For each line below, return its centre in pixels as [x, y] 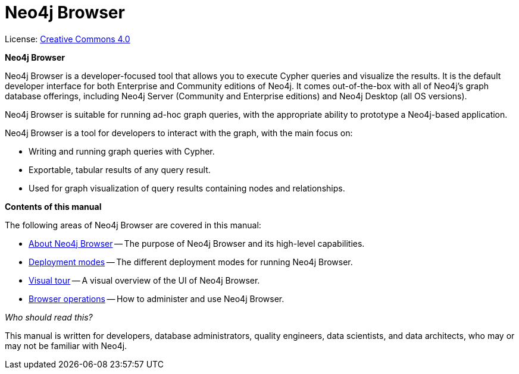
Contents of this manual [53, 206]
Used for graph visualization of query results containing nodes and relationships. [187, 188]
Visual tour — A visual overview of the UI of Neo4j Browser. [144, 280]
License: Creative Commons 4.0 [68, 39]
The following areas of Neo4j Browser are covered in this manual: [133, 225]
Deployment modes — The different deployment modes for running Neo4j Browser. [191, 262]
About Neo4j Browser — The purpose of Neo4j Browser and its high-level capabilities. [197, 243]
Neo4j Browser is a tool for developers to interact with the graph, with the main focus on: [179, 133]
